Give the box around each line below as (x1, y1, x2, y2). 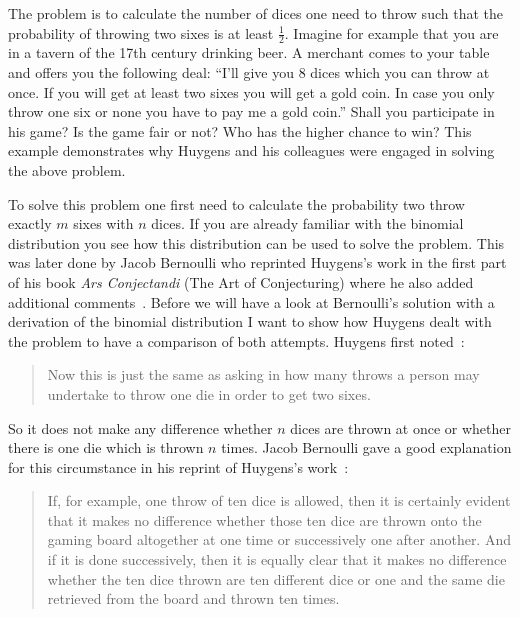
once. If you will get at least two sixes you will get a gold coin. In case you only (8, 81, 495, 102)
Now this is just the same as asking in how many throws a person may (47, 364, 480, 385)
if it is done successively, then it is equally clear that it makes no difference (47, 549, 507, 570)
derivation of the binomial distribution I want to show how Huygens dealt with (8, 311, 492, 332)
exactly (8, 213, 52, 234)
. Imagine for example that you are (284, 22, 499, 43)
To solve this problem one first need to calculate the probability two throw (8, 193, 465, 214)
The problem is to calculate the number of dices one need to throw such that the (8, 3, 503, 23)
